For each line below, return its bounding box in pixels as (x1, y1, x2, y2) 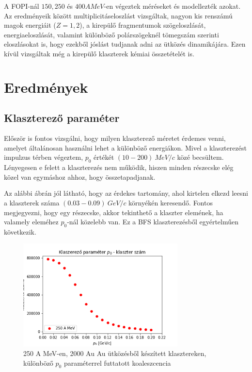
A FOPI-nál (4, 1, 39, 11)
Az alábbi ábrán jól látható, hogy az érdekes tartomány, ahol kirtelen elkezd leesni (4, 188, 248, 198)
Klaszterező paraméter (4, 110, 120, 125)
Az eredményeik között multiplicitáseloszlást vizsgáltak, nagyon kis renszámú (4, 10, 233, 20)
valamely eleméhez (4, 217, 59, 227)
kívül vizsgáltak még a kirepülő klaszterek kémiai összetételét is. (4, 48, 194, 58)
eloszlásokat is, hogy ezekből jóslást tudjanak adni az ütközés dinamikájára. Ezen (4, 39, 246, 49)
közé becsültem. (177, 152, 224, 162)
